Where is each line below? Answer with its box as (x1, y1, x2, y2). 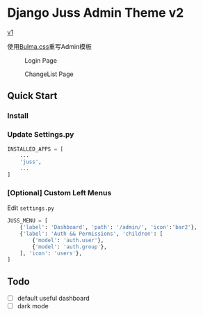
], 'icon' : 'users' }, (19, 250, 82, 257)
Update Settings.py (7, 130, 74, 140)
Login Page (24, 56, 58, 64)
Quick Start (7, 90, 58, 102)
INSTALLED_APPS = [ (7, 145, 64, 153)
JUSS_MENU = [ (7, 218, 49, 225)
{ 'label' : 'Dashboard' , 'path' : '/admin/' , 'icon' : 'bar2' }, (19, 224, 197, 231)
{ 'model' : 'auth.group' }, (32, 243, 108, 250)
